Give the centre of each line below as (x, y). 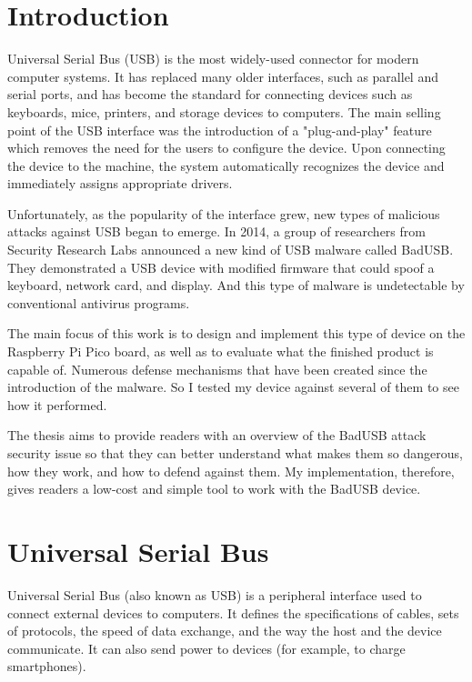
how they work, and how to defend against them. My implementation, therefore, (231, 471)
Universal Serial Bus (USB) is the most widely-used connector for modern (213, 59)
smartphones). (47, 666)
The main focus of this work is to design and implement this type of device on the (236, 333)
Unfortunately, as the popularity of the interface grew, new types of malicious (224, 213)
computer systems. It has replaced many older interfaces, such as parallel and (223, 76)
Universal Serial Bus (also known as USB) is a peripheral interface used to (215, 594)
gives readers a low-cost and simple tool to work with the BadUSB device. (214, 489)
